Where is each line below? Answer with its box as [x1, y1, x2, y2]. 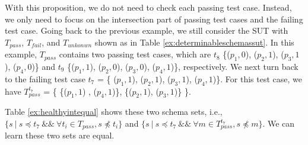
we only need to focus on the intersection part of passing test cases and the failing [5, 12, 303, 25]
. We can [262, 117, 295, 130]
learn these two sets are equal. [5, 129, 115, 141]
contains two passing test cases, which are [59, 48, 211, 60]
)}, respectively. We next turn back [170, 60, 299, 73]
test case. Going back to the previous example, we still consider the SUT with [5, 24, 288, 37]
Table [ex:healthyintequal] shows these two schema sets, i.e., [5, 105, 223, 118]
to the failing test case [5, 72, 85, 85]
